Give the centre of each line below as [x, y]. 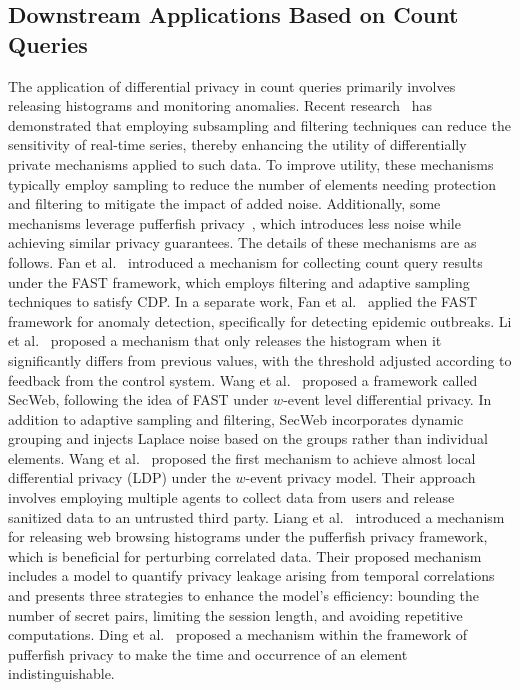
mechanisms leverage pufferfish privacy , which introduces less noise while [234, 222]
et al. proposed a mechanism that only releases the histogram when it [225, 340]
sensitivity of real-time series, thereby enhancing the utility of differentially [237, 144]
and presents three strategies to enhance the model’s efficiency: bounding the [244, 595]
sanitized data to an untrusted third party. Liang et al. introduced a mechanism [256, 516]
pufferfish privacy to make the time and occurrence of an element [208, 653]
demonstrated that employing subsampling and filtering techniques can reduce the [259, 124]
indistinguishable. [61, 673]
